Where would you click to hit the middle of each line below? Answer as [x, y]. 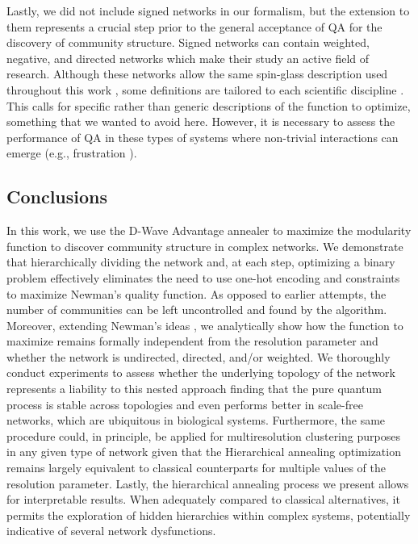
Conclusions [57, 197]
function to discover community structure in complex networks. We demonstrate [205, 246]
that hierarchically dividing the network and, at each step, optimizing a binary [201, 262]
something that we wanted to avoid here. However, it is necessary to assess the [201, 121]
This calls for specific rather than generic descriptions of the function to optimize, [209, 105]
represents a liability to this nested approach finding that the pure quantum [194, 389]
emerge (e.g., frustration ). [72, 153]
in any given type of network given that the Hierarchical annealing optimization [204, 452]
